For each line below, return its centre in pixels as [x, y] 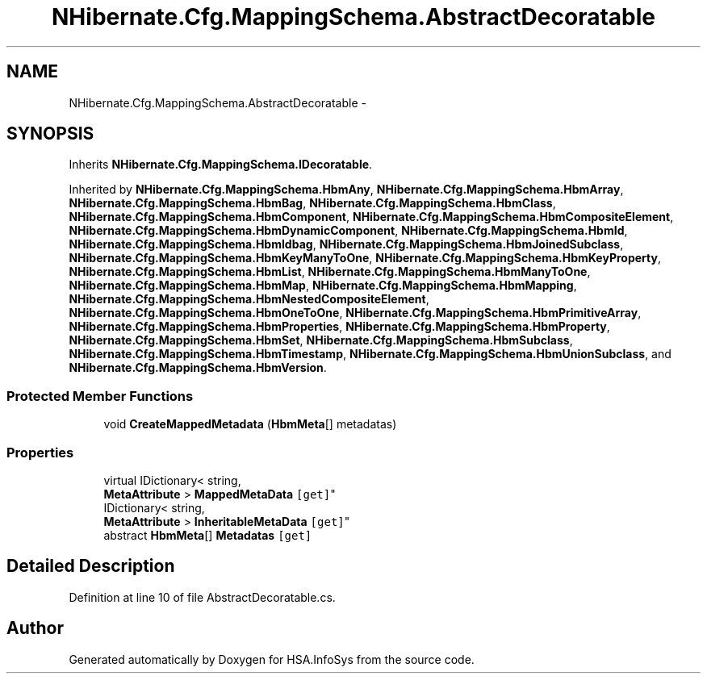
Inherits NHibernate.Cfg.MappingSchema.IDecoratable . [221, 165]
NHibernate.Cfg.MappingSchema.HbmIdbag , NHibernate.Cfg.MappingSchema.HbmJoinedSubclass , [346, 244]
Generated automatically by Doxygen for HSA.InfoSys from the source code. [272, 659]
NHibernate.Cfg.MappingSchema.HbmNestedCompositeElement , [249, 299]
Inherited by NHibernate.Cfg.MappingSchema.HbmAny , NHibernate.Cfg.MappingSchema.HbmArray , [346, 190]
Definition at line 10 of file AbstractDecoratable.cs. [202, 597]
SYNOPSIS [50, 134]
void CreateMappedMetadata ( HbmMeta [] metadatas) [250, 424]
